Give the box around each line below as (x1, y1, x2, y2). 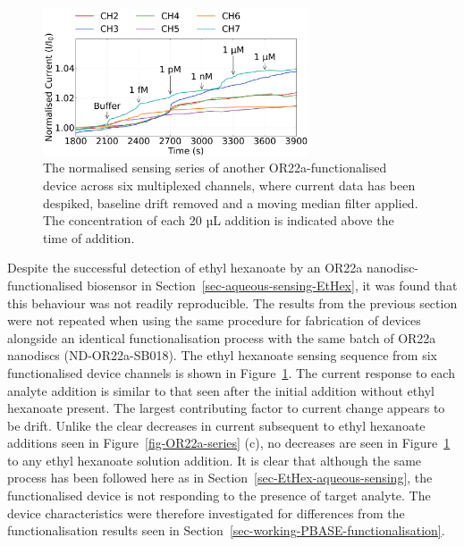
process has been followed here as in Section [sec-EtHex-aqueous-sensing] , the (7, 468, 433, 487)
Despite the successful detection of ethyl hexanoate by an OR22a (7, 258, 363, 277)
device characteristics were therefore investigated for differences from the (7, 503, 405, 522)
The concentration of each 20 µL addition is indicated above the (43, 211, 394, 230)
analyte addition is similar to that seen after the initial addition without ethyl (7, 381, 434, 399)
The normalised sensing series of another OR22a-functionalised (43, 158, 387, 177)
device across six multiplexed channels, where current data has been (43, 175, 416, 194)
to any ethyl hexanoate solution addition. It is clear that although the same (7, 450, 422, 469)
